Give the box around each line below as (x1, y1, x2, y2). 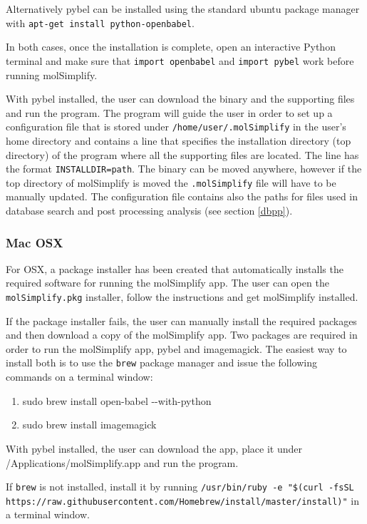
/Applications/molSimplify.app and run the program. (6, 455, 239, 470)
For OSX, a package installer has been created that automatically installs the (6, 261, 343, 276)
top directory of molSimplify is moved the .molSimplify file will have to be (6, 175, 336, 190)
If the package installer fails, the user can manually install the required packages (6, 313, 357, 328)
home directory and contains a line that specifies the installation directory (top (6, 133, 351, 148)
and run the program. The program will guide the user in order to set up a (6, 105, 333, 120)
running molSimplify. (6, 67, 98, 82)
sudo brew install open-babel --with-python (22, 393, 212, 408)
